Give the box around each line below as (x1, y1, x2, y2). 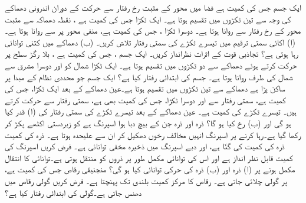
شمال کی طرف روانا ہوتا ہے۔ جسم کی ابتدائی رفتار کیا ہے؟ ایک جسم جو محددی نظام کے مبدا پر (5, 70, 293, 83)
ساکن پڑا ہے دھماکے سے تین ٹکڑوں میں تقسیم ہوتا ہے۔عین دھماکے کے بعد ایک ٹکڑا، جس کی (5, 82, 285, 94)
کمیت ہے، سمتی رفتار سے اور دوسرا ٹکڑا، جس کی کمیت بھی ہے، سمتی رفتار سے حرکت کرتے (5, 93, 286, 106)
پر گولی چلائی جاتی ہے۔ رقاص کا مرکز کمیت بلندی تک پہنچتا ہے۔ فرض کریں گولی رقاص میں (5, 174, 288, 186)
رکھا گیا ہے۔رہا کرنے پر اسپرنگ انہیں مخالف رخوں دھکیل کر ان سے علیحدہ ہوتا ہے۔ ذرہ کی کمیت (5, 128, 301, 140)
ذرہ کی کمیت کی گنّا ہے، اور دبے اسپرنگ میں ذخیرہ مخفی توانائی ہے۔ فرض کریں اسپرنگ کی (5, 140, 285, 152)
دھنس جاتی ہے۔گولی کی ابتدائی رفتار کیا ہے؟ (5, 186, 142, 198)
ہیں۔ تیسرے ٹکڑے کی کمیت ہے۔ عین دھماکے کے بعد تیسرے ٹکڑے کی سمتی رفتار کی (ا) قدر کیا (5, 105, 297, 117)
